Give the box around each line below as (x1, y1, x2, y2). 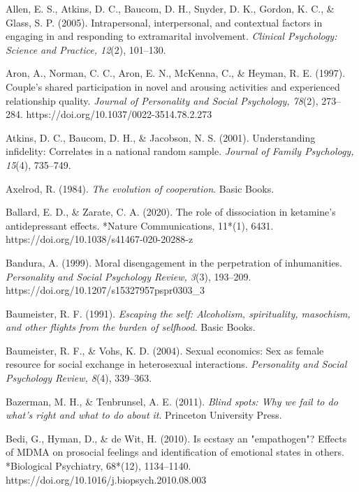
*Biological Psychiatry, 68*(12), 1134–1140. (6, 459, 191, 473)
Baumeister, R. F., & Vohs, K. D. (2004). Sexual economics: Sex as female (6, 343, 324, 357)
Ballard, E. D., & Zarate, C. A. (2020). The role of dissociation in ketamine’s (6, 204, 336, 219)
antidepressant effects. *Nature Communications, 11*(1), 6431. (6, 218, 274, 232)
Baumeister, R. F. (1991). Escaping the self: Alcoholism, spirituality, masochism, (6, 306, 351, 320)
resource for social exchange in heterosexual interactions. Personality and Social (6, 357, 347, 371)
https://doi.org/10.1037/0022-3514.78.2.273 (26, 107, 212, 121)
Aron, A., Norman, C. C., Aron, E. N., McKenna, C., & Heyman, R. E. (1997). (6, 66, 346, 80)
